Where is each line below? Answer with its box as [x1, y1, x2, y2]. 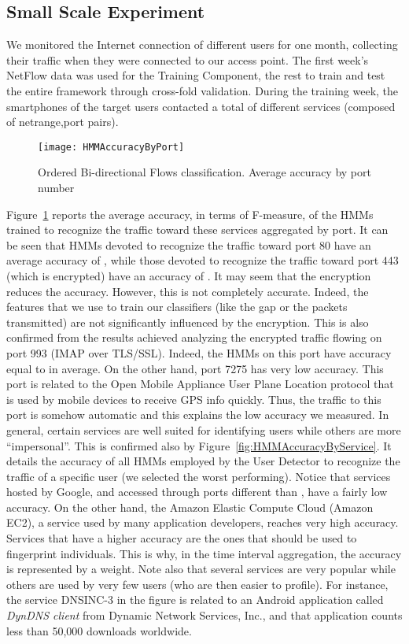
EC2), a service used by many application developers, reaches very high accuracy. [6, 514, 399, 531]
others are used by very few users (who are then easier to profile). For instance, [6, 576, 389, 592]
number [38, 180, 75, 196]
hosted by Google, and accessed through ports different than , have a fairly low [6, 483, 388, 500]
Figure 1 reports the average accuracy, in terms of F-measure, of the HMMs [6, 205, 374, 222]
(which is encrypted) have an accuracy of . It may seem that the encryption [6, 267, 371, 283]
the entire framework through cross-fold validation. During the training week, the [6, 82, 399, 98]
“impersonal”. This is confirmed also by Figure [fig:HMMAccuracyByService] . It [6, 437, 392, 453]
